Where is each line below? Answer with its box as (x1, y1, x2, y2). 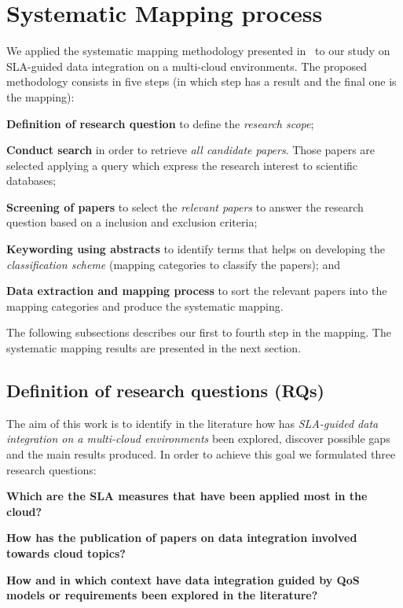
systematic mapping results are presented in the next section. (6, 340, 302, 356)
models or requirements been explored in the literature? (6, 587, 318, 603)
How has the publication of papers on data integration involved (6, 529, 357, 546)
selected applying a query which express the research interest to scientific (6, 157, 358, 173)
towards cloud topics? (6, 544, 126, 561)
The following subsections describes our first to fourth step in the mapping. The (6, 324, 391, 341)
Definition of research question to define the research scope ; (6, 115, 314, 131)
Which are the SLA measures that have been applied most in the (6, 488, 368, 504)
